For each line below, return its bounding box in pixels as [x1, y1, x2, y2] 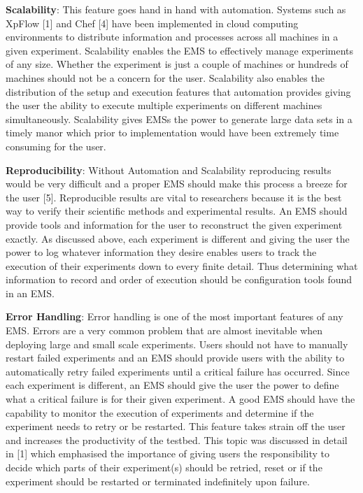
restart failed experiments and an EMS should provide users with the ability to [6, 350, 345, 365]
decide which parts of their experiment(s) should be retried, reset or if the [6, 460, 322, 474]
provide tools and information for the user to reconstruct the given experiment [6, 217, 343, 231]
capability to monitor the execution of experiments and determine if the [6, 405, 314, 420]
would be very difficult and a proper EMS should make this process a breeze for [6, 176, 348, 191]
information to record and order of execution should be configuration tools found [6, 272, 353, 287]
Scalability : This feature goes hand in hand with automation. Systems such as [6, 2, 346, 16]
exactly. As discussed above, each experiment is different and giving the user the [6, 231, 350, 245]
